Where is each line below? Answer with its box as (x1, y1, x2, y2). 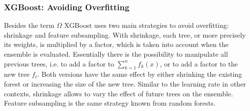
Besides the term (4, 20, 55, 30)
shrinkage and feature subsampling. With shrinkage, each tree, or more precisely (4, 29, 246, 40)
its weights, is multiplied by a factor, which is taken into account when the (4, 39, 229, 49)
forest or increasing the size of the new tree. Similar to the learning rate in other (4, 78, 246, 89)
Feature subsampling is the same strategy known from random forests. (4, 98, 216, 108)
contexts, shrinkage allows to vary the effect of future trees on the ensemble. (4, 88, 233, 98)
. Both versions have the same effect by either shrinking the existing (37, 69, 242, 79)
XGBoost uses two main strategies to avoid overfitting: (64, 20, 229, 30)
